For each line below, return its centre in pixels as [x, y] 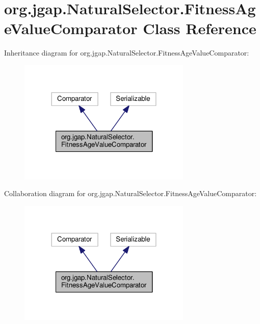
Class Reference [200, 28]
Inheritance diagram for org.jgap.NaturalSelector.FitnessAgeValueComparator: [127, 53]
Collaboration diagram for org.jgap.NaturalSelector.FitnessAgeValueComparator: [131, 193]
